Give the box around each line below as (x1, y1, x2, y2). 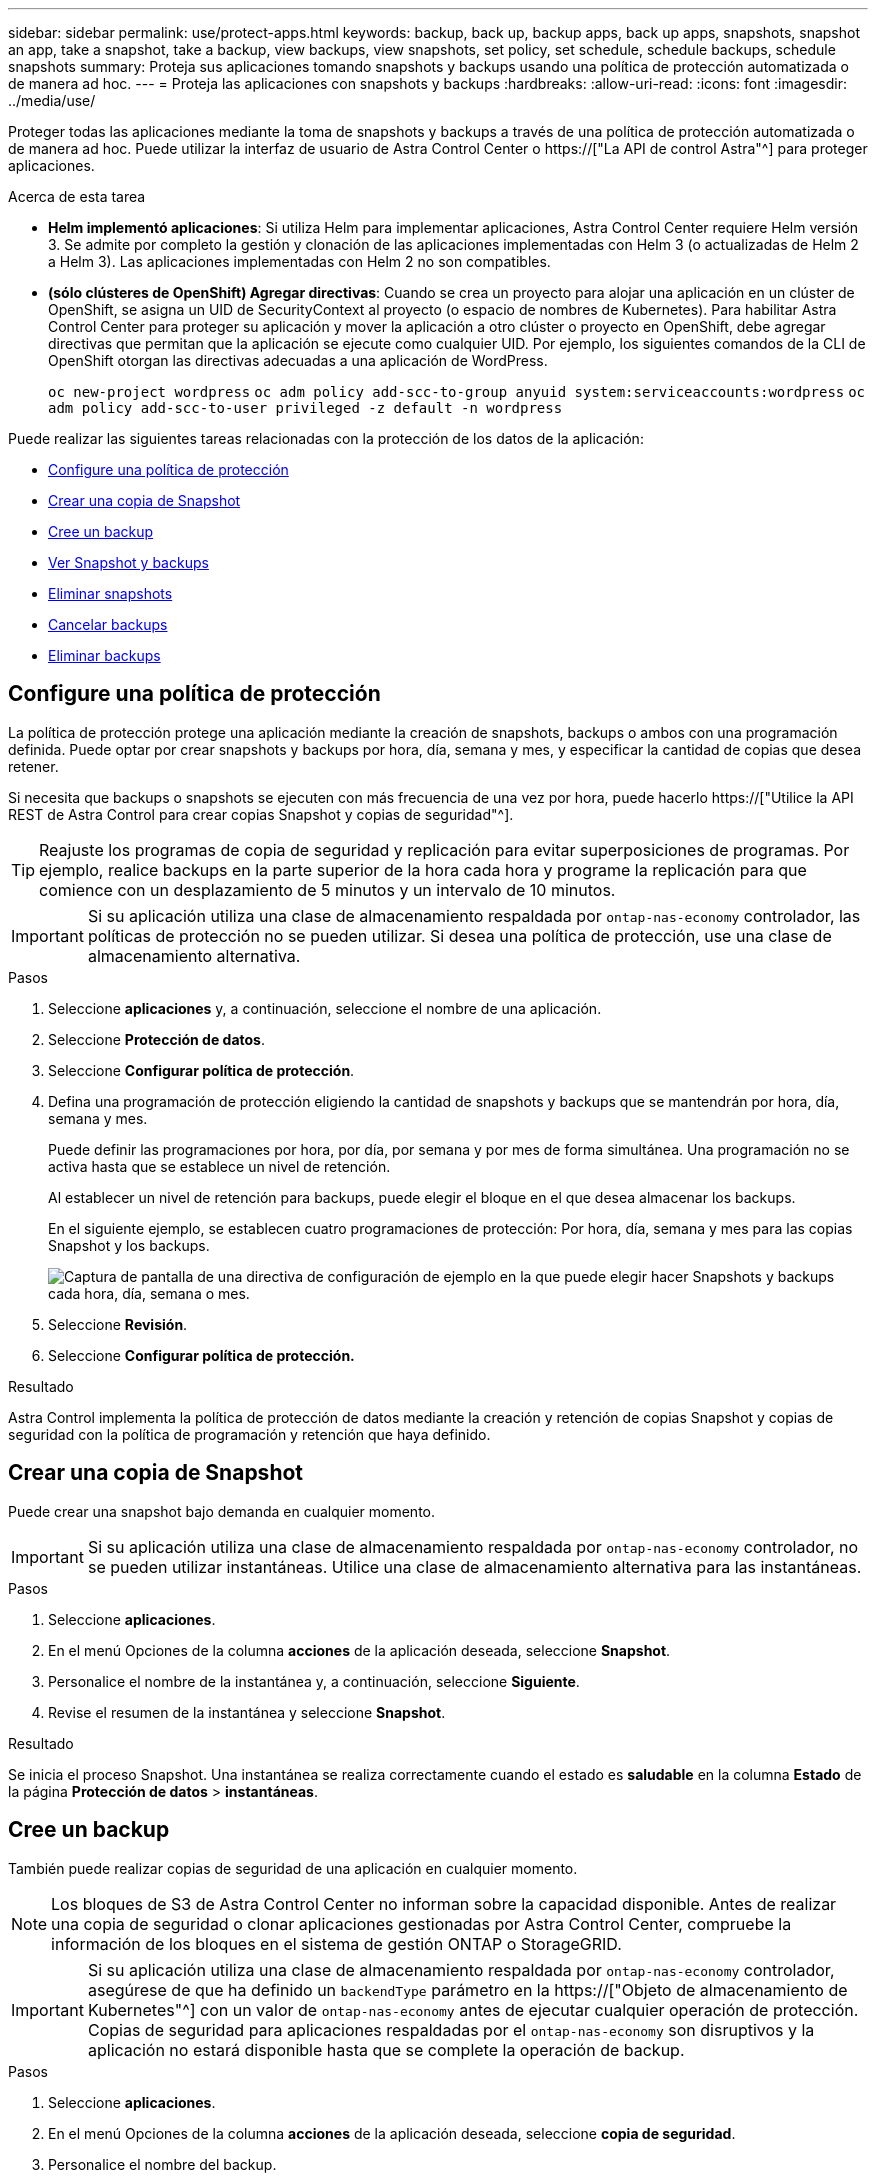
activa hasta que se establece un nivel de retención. (48, 1157, 391, 1175)
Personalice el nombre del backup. (48, 2155, 277, 2173)
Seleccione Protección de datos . (48, 1030, 265, 1048)
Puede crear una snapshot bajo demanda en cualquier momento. (8, 1502, 436, 1520)
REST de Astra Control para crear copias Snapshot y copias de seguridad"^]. (8, 805, 514, 823)
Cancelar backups (48, 616, 168, 633)
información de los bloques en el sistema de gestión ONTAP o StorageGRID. (51, 1933, 622, 1954)
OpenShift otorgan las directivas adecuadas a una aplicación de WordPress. (48, 352, 548, 369)
